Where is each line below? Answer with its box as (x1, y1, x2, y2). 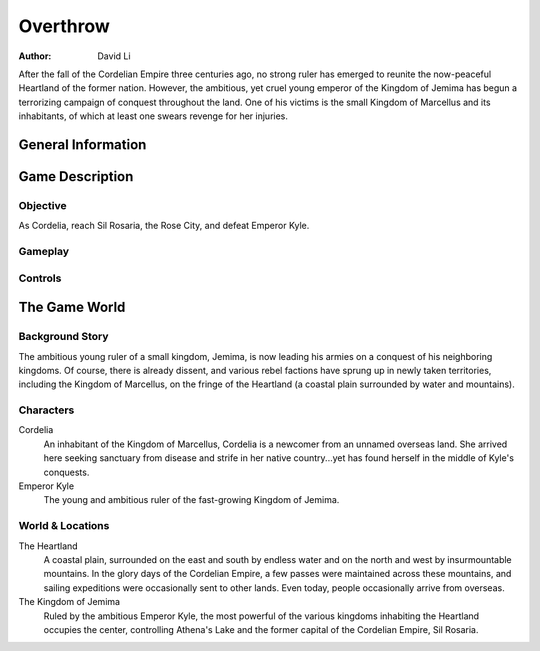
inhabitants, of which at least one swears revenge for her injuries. (18, 110, 289, 122)
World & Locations (18, 519, 110, 533)
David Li (97, 50, 131, 62)
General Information (18, 136, 147, 153)
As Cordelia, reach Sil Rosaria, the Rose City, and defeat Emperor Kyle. (18, 220, 310, 232)
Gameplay (18, 245, 70, 259)
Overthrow (18, 15, 110, 37)
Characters (18, 403, 75, 417)
